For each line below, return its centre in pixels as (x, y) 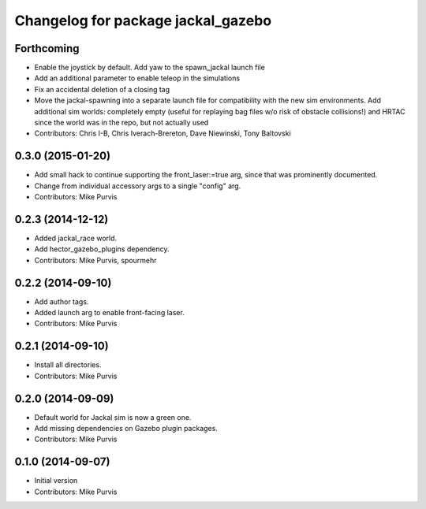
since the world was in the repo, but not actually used (121, 123)
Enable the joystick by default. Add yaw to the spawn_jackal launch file (150, 68)
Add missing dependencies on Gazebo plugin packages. (126, 429)
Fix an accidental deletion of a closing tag (102, 89)
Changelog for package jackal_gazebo (143, 20)
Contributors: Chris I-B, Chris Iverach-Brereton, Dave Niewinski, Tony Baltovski (163, 133)
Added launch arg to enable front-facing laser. (109, 313)
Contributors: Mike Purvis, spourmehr (95, 260)
